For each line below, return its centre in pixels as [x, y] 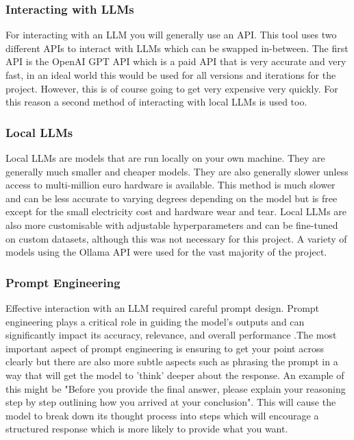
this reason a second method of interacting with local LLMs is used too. [156, 102]
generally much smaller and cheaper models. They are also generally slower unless [177, 171]
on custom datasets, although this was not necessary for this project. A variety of [176, 238]
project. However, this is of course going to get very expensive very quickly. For [172, 88]
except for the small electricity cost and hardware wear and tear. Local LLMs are [176, 211]
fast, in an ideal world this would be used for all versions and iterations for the [171, 75]
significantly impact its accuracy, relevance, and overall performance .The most [171, 335]
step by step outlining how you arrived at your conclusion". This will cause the [171, 402]
